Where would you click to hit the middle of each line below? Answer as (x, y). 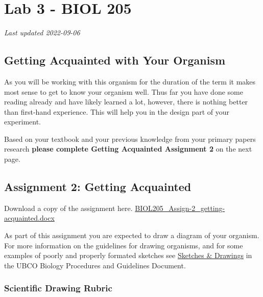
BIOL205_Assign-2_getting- (180, 208)
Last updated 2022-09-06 (42, 33)
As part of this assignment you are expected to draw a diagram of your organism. (132, 235)
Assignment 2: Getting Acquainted (98, 187)
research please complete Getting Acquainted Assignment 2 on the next (128, 149)
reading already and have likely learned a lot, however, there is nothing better (126, 102)
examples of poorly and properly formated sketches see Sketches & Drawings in (128, 255)
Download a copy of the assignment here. (68, 208)
